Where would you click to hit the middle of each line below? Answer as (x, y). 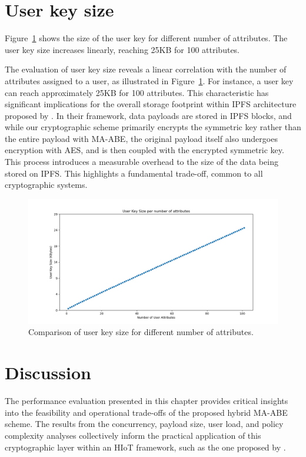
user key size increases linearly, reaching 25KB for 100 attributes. (122, 49)
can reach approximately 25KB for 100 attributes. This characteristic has (137, 92)
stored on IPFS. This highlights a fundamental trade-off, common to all (134, 173)
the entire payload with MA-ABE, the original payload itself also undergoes (141, 138)
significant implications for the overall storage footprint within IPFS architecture (151, 104)
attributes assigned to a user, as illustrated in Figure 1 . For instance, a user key (149, 80)
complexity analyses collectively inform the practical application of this (133, 435)
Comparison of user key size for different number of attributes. (141, 332)
